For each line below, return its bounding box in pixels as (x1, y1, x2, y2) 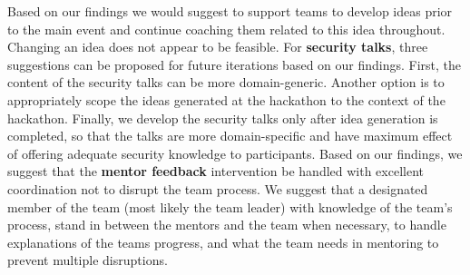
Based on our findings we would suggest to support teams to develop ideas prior (7, 2, 453, 20)
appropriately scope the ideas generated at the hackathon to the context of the (7, 90, 446, 109)
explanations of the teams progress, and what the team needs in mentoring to (7, 232, 439, 251)
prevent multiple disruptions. (7, 250, 168, 270)
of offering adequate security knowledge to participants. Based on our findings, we (7, 143, 463, 162)
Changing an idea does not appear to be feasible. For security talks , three (7, 37, 428, 56)
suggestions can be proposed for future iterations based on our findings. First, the (7, 54, 462, 74)
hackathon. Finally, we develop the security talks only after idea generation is (7, 108, 438, 127)
